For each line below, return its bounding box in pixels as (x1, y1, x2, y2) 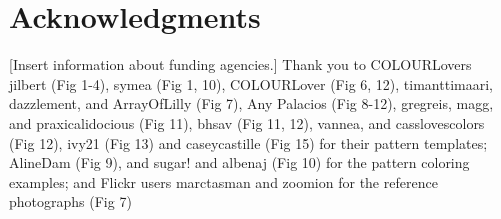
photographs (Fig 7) (9, 191, 132, 212)
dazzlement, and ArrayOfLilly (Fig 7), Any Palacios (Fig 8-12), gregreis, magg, (9, 93, 494, 114)
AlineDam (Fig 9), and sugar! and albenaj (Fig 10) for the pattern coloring (9, 152, 470, 173)
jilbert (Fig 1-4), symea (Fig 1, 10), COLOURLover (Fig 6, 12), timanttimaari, (9, 73, 493, 94)
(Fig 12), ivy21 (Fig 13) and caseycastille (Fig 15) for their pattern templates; (9, 132, 488, 153)
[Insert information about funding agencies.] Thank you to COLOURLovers (9, 54, 472, 75)
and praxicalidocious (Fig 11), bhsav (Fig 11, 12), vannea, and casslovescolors (9, 112, 485, 133)
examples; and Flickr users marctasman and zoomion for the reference (9, 171, 438, 192)
